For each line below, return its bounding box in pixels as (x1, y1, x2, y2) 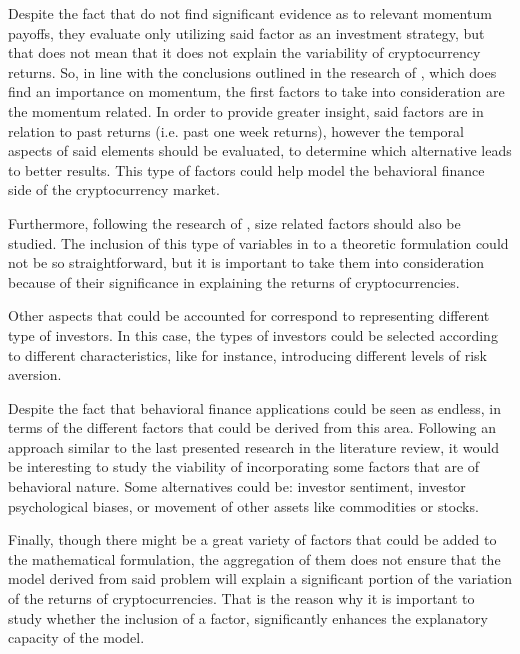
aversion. (8, 364, 62, 385)
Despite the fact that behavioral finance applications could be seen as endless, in (8, 397, 502, 418)
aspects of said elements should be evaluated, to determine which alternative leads (8, 140, 512, 161)
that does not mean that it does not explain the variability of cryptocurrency (8, 42, 481, 63)
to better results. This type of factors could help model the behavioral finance (8, 159, 485, 180)
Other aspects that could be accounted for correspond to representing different (8, 305, 490, 326)
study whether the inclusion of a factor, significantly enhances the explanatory (8, 607, 488, 628)
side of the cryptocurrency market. (8, 179, 220, 200)
